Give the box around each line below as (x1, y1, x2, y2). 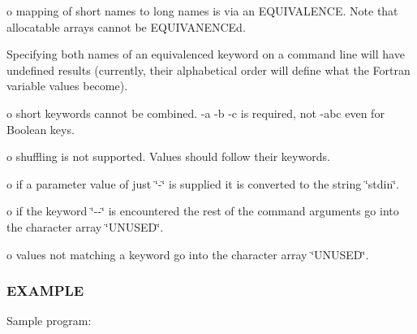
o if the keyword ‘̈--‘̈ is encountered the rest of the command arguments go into (6, 202, 399, 219)
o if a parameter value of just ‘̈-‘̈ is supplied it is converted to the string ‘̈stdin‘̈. (6, 175, 400, 192)
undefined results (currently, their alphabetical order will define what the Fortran (6, 61, 411, 78)
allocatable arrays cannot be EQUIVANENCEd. (6, 18, 246, 35)
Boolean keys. (6, 120, 75, 137)
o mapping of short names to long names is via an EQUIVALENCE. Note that (6, 2, 398, 19)
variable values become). (6, 77, 128, 94)
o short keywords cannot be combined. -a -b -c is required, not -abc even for (6, 104, 385, 121)
